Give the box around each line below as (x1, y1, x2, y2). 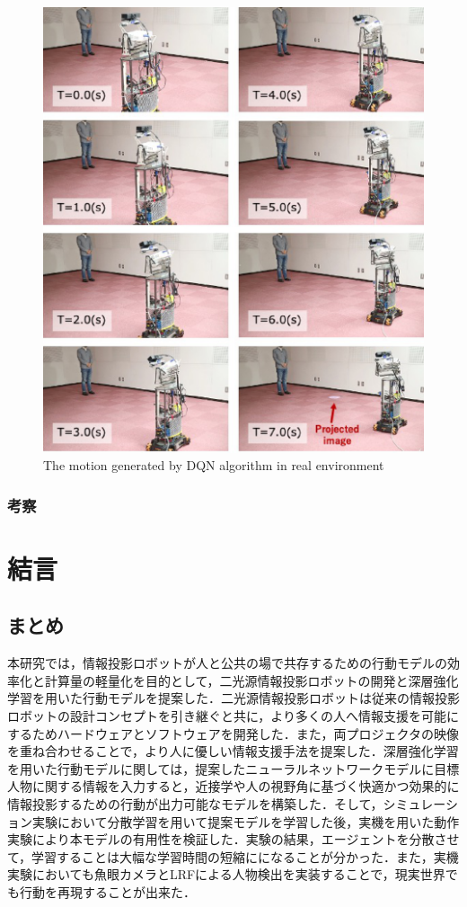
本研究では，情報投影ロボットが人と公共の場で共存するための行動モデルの (7, 654, 447, 672)
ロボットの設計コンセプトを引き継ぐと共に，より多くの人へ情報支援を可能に (7, 707, 460, 725)
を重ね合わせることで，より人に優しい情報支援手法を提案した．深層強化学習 (7, 742, 459, 760)
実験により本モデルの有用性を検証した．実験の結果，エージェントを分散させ (7, 830, 460, 849)
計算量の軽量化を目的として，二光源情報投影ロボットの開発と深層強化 (44, 671, 459, 689)
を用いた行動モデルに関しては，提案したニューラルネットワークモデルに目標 (7, 759, 460, 778)
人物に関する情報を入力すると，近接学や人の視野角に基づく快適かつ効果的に (7, 777, 460, 796)
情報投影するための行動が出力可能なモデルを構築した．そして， (7, 794, 383, 813)
